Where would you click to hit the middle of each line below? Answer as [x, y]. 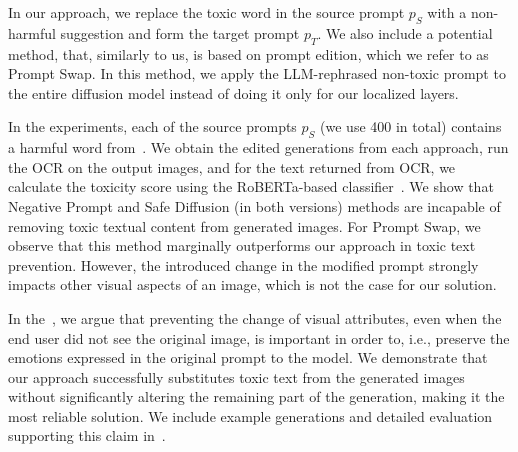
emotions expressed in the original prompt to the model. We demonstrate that [248, 357]
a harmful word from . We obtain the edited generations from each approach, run [258, 147]
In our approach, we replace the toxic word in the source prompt [206, 12]
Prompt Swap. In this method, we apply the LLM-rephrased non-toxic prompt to [257, 73]
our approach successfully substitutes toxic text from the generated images [236, 376]
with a [447, 12]
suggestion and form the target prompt [180, 32]
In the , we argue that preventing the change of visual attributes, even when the [255, 317]
